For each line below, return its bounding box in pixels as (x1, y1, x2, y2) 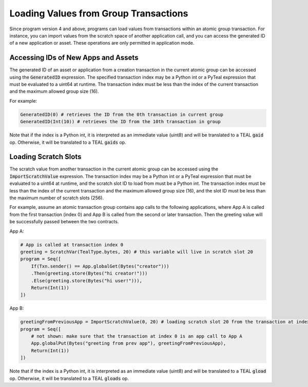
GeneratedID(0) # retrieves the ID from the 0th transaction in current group (20, 111, 223, 118)
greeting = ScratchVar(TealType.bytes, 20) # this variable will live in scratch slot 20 (20, 249, 254, 255)
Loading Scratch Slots (9, 152, 82, 161)
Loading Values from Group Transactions (9, 8, 188, 19)
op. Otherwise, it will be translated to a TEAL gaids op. (9, 139, 126, 145)
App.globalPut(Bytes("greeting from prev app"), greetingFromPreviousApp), (31, 340, 226, 346)
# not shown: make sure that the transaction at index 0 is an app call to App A (31, 334, 242, 339)
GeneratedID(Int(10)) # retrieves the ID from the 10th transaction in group (20, 119, 221, 125)
